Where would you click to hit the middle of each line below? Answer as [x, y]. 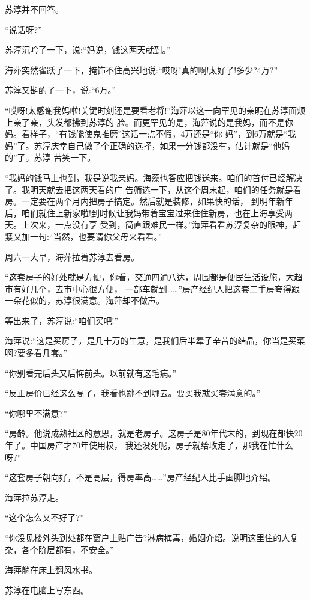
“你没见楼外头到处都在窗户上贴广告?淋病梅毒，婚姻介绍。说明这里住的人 [148, 537]
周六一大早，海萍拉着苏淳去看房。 [72, 256]
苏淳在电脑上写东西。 [47, 589]
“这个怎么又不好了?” [44, 517]
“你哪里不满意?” [36, 413]
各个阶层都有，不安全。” [67, 549]
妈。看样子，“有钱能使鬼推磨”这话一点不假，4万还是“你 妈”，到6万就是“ [146, 134]
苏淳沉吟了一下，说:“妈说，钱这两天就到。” [88, 50]
